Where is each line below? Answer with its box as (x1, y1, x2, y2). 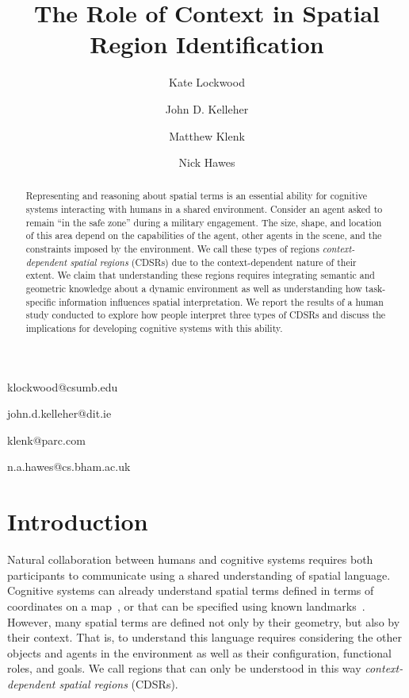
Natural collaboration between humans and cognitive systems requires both (7, 551, 373, 568)
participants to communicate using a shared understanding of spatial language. (7, 566, 391, 583)
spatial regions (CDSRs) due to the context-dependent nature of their (70, 255, 357, 268)
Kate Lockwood (169, 74, 245, 91)
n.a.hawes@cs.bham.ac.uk (7, 458, 131, 475)
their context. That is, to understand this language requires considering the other (7, 629, 403, 646)
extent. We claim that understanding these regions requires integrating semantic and (25, 268, 375, 282)
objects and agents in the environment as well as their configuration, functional (7, 644, 392, 661)
